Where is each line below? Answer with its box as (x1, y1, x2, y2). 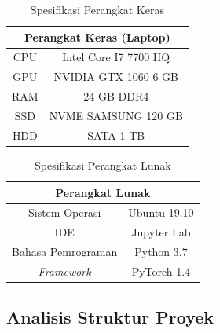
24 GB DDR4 (83, 88, 149, 104)
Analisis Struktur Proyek (6, 305, 214, 329)
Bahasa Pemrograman (12, 243, 118, 260)
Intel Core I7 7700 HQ (62, 49, 170, 65)
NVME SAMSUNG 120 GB (49, 107, 183, 123)
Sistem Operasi (27, 204, 101, 221)
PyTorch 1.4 (131, 262, 191, 279)
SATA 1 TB (87, 126, 145, 143)
